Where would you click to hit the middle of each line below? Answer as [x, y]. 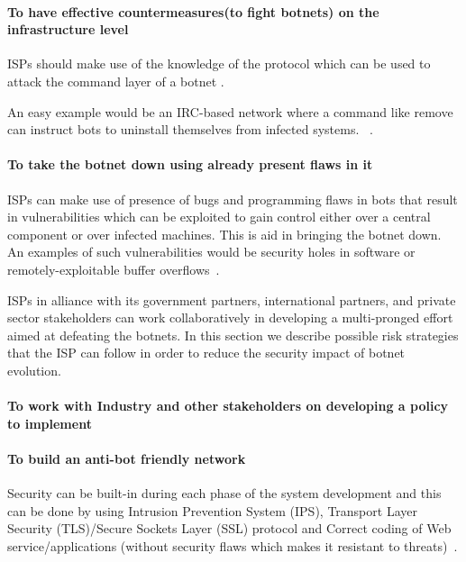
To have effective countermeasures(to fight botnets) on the [193, 11]
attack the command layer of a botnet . [116, 81]
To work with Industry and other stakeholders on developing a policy [228, 406]
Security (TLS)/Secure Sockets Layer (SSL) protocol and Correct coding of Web [229, 528]
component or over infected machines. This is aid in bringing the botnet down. [224, 234]
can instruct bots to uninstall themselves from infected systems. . [190, 129]
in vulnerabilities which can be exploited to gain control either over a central [219, 217]
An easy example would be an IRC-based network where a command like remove [230, 111]
